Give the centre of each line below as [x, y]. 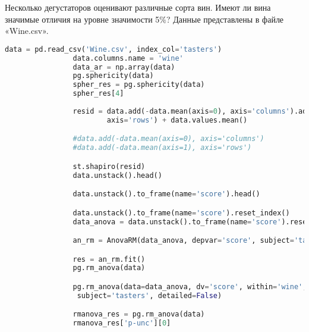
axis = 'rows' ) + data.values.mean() [177, 120]
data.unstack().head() [117, 175]
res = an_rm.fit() [109, 259]
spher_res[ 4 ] [98, 94]
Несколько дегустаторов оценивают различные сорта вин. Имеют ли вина [138, 7]
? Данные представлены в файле [225, 19]
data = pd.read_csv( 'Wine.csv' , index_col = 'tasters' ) [113, 49]
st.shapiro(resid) [109, 166]
